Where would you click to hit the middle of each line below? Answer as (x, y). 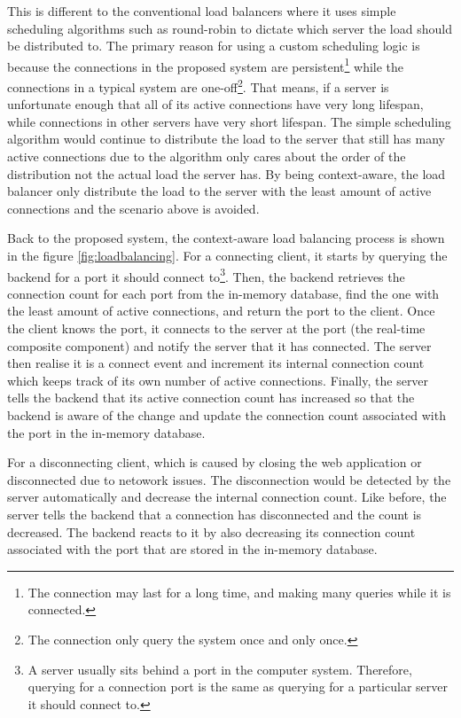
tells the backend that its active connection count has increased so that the (211, 398)
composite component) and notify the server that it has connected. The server (219, 345)
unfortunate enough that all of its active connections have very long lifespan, (215, 104)
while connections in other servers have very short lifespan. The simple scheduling (229, 121)
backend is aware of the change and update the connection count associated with (227, 415)
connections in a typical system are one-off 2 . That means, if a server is (198, 86)
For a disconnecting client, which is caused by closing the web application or (215, 462)
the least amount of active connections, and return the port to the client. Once (221, 311)
